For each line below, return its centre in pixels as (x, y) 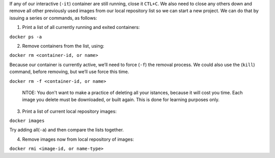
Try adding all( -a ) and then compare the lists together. (67, 130)
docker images (27, 121)
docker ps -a (26, 37)
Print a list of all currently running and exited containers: (81, 27)
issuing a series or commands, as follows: (53, 18)
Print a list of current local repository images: (70, 111)
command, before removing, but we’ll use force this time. (69, 72)
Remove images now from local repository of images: (78, 139)
